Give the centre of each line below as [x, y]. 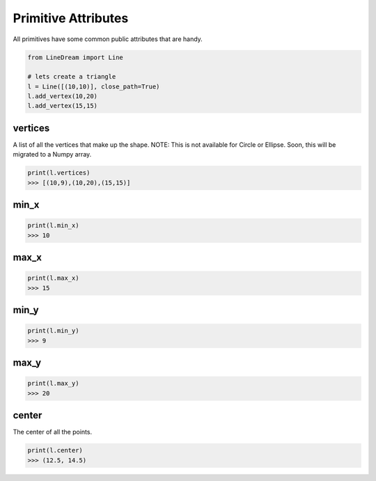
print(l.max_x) [53, 278]
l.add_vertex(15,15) [62, 106]
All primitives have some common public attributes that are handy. [108, 39]
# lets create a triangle [72, 77]
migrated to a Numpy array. [52, 155]
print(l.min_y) [53, 331]
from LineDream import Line [75, 57]
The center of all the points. [53, 432]
